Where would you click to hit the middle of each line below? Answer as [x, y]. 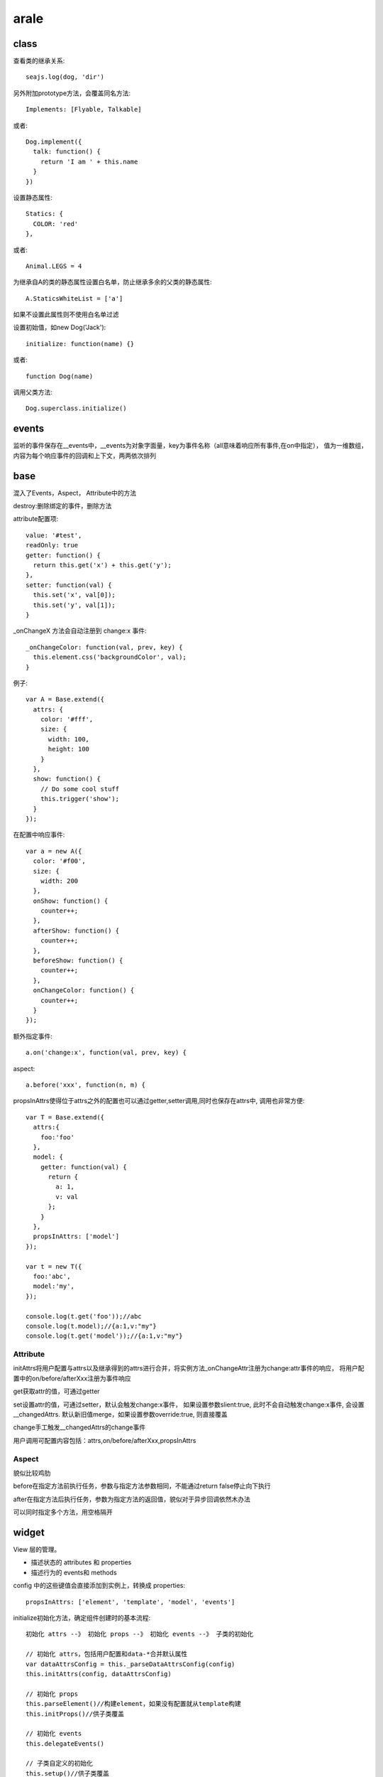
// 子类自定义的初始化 [60, 1763]
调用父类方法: [33, 392]
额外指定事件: [33, 1036]
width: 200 [59, 881]
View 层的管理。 [37, 1550]
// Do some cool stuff [80, 789]
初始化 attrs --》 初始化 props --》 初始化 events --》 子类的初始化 [140, 1634]
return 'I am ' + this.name [89, 161]
